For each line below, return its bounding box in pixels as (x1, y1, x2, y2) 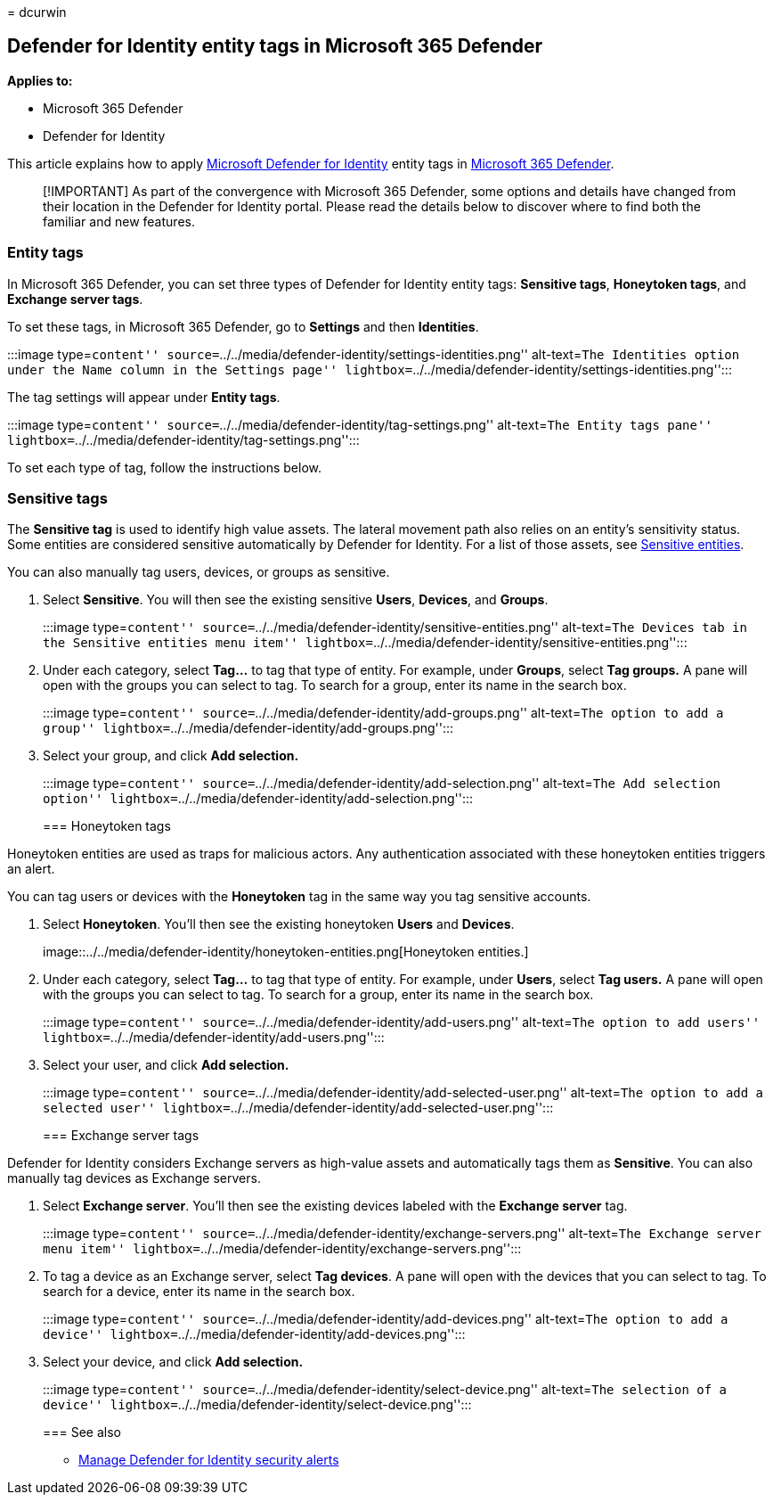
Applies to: (7, 72, 73, 88)
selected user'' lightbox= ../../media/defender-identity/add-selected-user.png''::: (43, 1100, 554, 1116)
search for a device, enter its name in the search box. (43, 1284, 355, 1300)
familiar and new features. (43, 213, 195, 229)
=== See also (43, 1424, 122, 1440)
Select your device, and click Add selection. (43, 1354, 304, 1370)
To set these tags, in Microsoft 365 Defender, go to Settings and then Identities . (7, 318, 479, 334)
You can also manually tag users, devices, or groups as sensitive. (7, 564, 390, 580)
